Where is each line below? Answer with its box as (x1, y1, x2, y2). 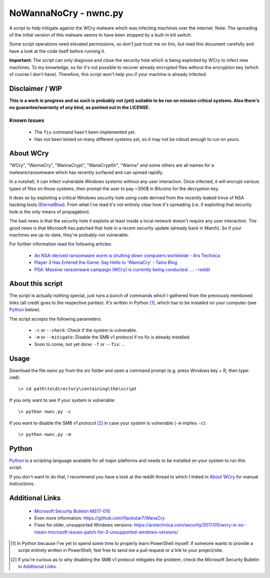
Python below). (9, 306, 41, 312)
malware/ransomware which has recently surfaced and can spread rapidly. (9, 169, 163, 175)
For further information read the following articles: (9, 241, 112, 247)
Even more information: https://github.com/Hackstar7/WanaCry (34, 515, 165, 521)
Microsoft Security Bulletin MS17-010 (34, 508, 110, 514)
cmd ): (9, 374, 20, 380)
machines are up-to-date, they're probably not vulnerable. (9, 231, 129, 237)
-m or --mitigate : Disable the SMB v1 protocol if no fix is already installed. (34, 334, 191, 340)
